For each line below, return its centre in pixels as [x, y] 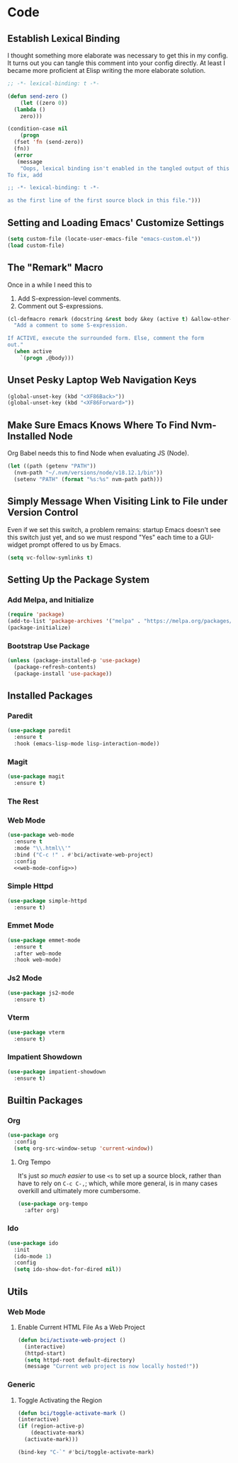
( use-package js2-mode [41, 993]
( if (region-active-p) [51, 1426]
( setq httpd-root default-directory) [80, 1360]
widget [17, 544]
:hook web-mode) [38, 960]
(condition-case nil [38, 129]
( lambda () [30, 109]
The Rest [23, 801]
